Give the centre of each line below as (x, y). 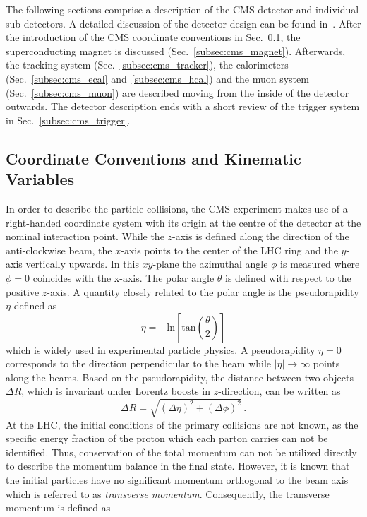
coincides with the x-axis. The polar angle (124, 277)
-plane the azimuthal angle (210, 264)
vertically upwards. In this (82, 264)
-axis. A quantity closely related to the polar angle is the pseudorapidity (203, 291)
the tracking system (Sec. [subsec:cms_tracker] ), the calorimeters (147, 65)
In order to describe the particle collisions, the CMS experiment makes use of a (177, 208)
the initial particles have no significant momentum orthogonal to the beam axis (177, 479)
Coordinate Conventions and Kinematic (154, 158)
